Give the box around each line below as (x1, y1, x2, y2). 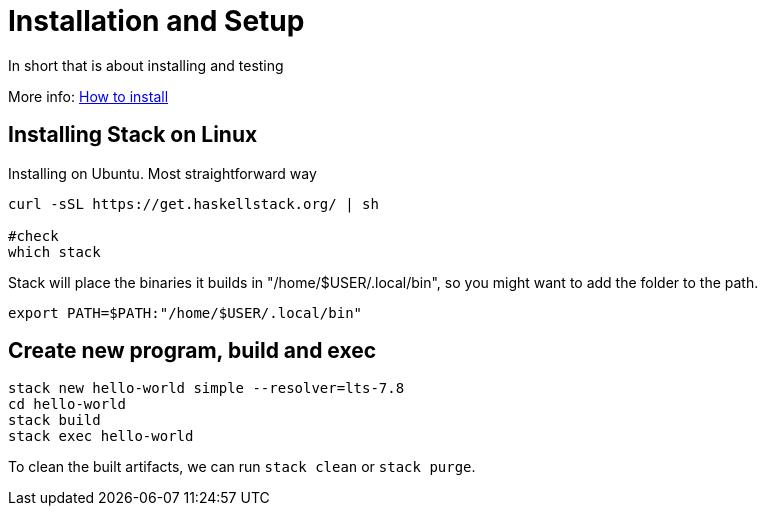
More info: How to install (8, 87, 169, 105)
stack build (8, 412, 101, 429)
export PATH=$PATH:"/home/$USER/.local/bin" (8, 304, 363, 321)
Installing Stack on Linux (8, 122, 258, 148)
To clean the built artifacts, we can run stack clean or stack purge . (8, 458, 476, 476)
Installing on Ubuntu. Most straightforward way (8, 164, 317, 182)
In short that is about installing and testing (8, 56, 284, 74)
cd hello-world (8, 396, 127, 413)
